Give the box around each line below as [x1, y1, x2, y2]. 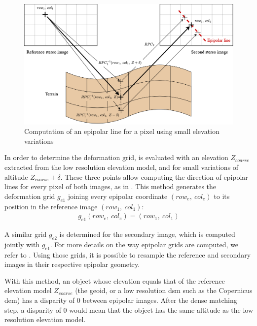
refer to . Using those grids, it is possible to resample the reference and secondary [4, 249, 251, 260]
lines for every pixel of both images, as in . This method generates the [4, 181, 217, 192]
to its [214, 191, 230, 201]
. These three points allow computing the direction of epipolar [60, 171, 248, 182]
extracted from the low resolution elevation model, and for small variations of [4, 162, 239, 172]
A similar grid [4, 229, 47, 239]
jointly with [4, 239, 40, 249]
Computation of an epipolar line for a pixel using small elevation [24, 126, 220, 136]
